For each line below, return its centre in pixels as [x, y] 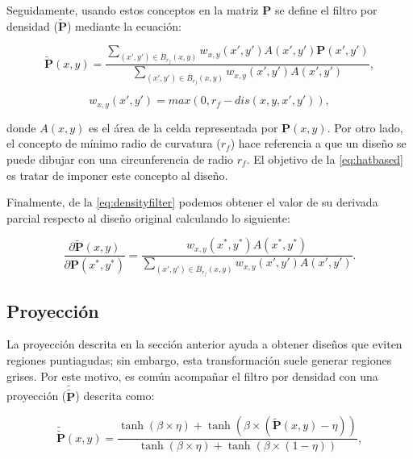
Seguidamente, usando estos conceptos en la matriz [133, 10]
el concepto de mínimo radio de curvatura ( [114, 143]
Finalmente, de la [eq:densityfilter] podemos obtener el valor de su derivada [192, 202]
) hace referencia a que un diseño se [318, 143]
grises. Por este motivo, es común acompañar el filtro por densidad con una [192, 376]
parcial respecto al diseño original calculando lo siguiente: [148, 217]
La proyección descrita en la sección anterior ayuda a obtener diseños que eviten [204, 344]
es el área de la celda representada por [183, 127]
